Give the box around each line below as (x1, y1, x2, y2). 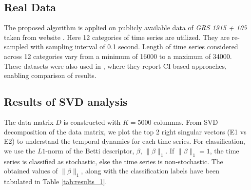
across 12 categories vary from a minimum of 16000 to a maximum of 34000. (4, 51, 232, 61)
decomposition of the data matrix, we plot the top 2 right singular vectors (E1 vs (4, 126, 247, 136)
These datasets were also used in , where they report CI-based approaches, (4, 60, 227, 71)
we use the (4, 145, 36, 155)
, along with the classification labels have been (81, 166, 220, 176)
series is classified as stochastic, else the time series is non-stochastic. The (4, 156, 223, 166)
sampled (4, 41, 28, 52)
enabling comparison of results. (4, 70, 97, 80)
